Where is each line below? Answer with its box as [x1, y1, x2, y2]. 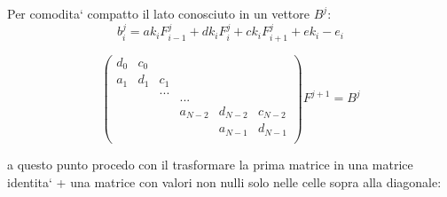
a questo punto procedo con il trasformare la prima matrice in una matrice [7, 154, 413, 173]
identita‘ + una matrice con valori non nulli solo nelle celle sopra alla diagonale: [7, 172, 442, 191]
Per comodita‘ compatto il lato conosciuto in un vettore [7, 4, 310, 22]
